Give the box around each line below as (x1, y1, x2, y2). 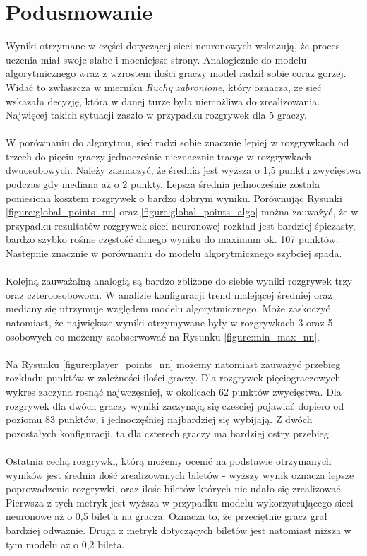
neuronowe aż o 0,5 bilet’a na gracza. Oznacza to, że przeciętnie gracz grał (6, 509, 327, 524)
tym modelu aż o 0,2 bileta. (6, 536, 125, 551)
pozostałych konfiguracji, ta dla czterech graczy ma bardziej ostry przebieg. (6, 425, 332, 440)
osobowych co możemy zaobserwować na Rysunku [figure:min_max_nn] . (6, 329, 320, 343)
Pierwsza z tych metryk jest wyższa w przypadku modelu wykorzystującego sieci (6, 495, 354, 509)
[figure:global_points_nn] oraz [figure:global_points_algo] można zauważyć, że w (6, 204, 359, 219)
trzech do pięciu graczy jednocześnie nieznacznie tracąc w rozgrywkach (6, 148, 312, 163)
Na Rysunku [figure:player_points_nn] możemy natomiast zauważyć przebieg (6, 356, 341, 371)
